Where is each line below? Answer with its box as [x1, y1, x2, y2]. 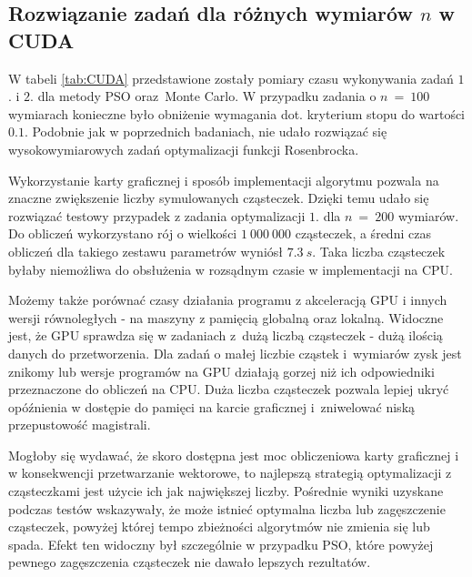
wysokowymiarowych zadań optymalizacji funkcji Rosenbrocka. [8, 139, 359, 158]
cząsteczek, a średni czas [295, 224, 431, 243]
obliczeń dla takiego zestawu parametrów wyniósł [8, 241, 284, 260]
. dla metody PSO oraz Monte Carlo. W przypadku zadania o [30, 86, 377, 106]
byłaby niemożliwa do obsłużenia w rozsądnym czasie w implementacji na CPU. [8, 259, 453, 278]
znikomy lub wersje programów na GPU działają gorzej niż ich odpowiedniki [8, 361, 435, 380]
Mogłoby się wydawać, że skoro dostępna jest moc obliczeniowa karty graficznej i [8, 445, 459, 464]
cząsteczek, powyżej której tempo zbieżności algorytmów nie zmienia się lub [8, 517, 430, 536]
